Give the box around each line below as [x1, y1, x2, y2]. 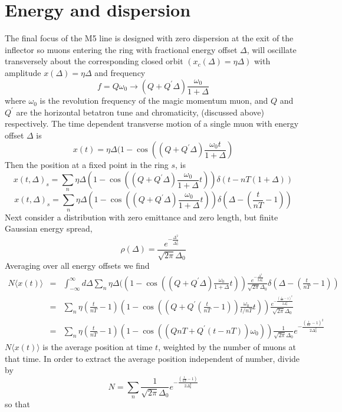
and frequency [94, 66, 146, 78]
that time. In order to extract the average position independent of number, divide [5, 352, 300, 364]
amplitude [5, 66, 41, 78]
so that [5, 397, 30, 410]
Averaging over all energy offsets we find [5, 259, 150, 272]
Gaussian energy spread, [5, 222, 93, 235]
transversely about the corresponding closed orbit [5, 55, 183, 67]
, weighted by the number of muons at [158, 341, 296, 352]
